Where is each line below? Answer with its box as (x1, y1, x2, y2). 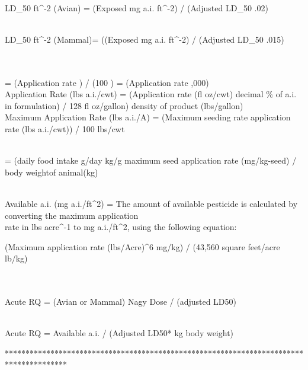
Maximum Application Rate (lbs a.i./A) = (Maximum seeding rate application (5, 111, 291, 123)
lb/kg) (5, 252, 28, 264)
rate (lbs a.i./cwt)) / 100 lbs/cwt (5, 122, 125, 135)
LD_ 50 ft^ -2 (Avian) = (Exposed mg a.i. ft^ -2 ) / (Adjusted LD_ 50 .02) (5, 1, 268, 14)
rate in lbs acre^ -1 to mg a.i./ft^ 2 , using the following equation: (5, 221, 237, 233)
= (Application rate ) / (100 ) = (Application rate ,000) (5, 76, 209, 88)
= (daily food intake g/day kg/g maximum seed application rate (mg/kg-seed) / (5, 154, 297, 167)
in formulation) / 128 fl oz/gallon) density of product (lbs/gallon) (5, 99, 243, 111)
